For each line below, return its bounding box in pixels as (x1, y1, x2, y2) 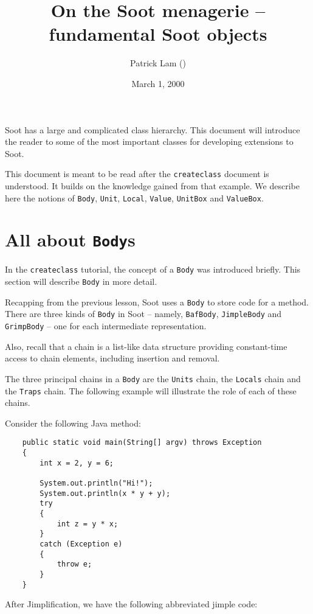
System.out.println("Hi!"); (40, 479, 153, 488)
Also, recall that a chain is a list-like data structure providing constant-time (5, 340, 287, 352)
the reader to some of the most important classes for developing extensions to (5, 135, 294, 148)
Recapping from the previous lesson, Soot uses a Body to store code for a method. (5, 295, 309, 308)
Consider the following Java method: (5, 416, 141, 429)
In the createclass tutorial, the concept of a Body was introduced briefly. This (5, 263, 301, 276)
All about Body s (5, 227, 136, 252)
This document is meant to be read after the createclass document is (5, 167, 269, 180)
